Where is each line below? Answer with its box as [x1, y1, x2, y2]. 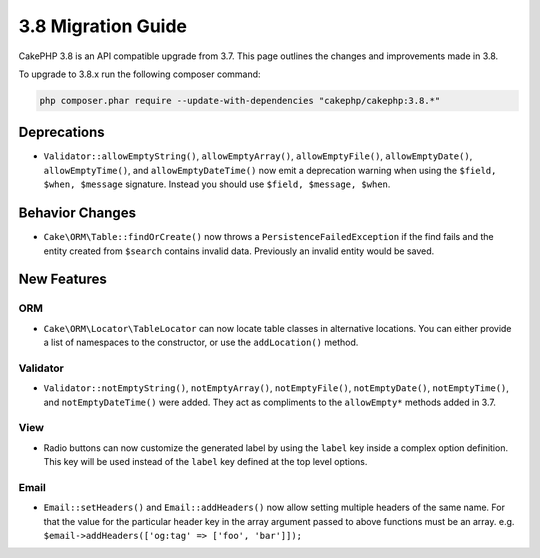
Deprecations [18, 124, 105, 141]
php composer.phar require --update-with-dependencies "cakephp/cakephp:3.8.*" [39, 95, 441, 106]
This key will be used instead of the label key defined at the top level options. [43, 456, 368, 468]
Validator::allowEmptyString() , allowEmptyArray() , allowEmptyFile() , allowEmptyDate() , [43, 150, 473, 162]
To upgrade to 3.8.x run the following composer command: [18, 68, 261, 80]
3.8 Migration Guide [18, 15, 187, 37]
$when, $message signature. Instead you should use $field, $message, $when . [43, 178, 391, 190]
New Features [18, 271, 107, 288]
